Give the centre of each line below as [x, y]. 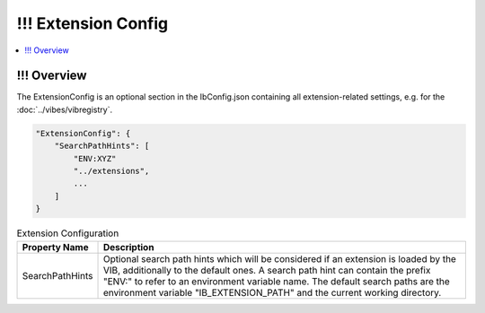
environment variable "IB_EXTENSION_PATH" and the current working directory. [272, 292]
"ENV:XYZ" [95, 158]
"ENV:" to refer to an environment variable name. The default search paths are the [277, 281]
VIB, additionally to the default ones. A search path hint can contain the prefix [267, 270]
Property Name [55, 247]
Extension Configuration [68, 233]
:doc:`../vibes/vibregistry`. [64, 109]
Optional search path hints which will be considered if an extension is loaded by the [280, 258]
